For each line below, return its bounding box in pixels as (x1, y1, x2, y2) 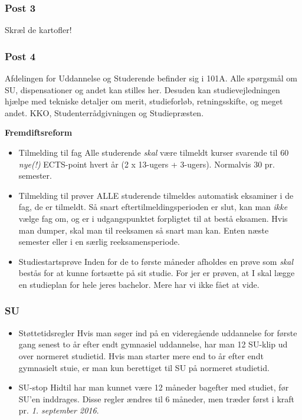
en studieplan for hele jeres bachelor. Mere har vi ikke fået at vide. (18, 278, 260, 290)
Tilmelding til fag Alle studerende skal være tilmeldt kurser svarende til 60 (18, 146, 289, 158)
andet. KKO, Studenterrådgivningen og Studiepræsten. (5, 106, 204, 119)
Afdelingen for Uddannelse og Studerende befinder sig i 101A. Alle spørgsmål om (5, 72, 297, 84)
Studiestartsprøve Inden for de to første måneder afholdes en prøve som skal (18, 255, 294, 267)
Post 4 (5, 48, 36, 63)
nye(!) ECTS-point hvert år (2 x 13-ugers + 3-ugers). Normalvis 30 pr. (18, 157, 275, 170)
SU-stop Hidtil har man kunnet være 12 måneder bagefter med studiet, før (18, 381, 289, 393)
